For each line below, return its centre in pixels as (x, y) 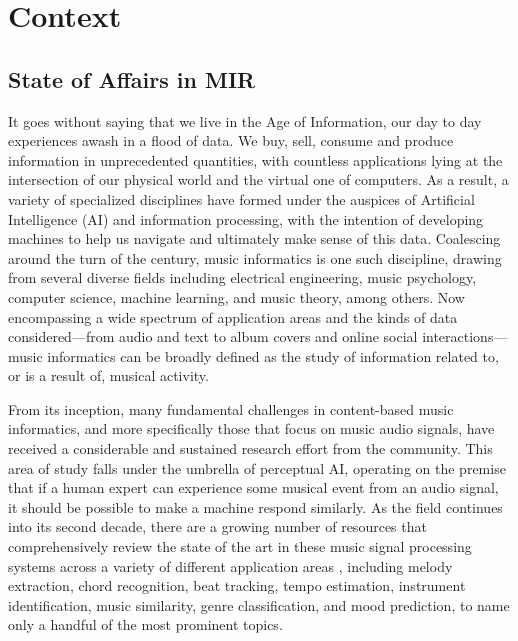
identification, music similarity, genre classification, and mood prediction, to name (259, 604)
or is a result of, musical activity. (108, 375)
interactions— (465, 336)
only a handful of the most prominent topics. (145, 624)
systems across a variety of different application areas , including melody (230, 565)
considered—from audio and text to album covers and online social (213, 336)
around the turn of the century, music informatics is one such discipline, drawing (255, 257)
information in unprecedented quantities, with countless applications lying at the (255, 159)
